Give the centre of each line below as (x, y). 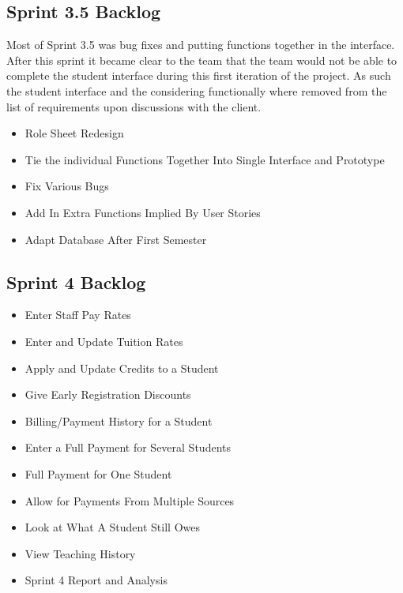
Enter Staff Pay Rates (78, 315)
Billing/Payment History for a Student (119, 420)
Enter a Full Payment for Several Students (128, 447)
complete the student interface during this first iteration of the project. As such (199, 75)
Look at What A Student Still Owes (112, 527)
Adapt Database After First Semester (116, 239)
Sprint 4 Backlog (76, 281)
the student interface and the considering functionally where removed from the (197, 90)
